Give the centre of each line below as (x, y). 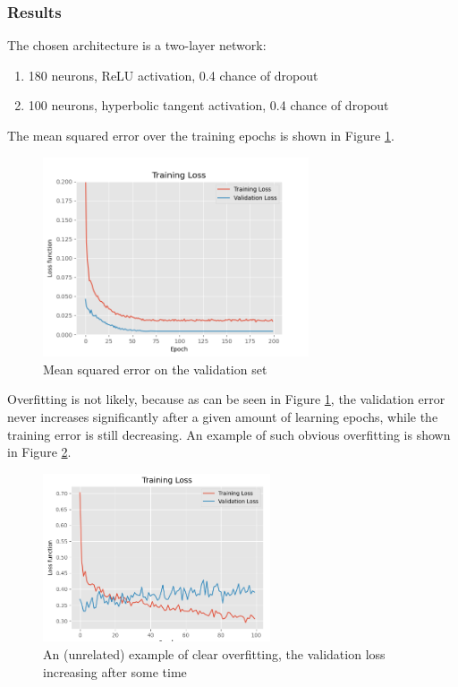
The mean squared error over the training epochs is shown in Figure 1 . (201, 135)
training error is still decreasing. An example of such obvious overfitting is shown (229, 434)
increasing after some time (115, 671)
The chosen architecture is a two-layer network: (137, 45)
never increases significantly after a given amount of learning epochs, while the (223, 416)
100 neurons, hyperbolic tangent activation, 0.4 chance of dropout (208, 105)
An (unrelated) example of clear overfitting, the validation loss (214, 653)
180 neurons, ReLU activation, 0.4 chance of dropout (173, 75)
